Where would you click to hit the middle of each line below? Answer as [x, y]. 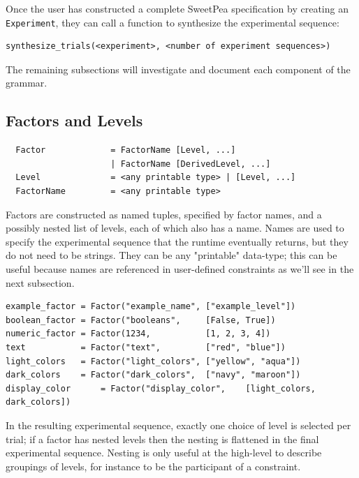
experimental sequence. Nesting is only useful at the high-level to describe [164, 453]
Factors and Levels [74, 120]
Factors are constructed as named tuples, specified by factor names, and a [164, 214]
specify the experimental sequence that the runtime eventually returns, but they [177, 241]
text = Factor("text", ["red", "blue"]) [146, 347]
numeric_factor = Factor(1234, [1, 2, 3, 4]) [138, 334]
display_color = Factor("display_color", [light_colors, [161, 388]
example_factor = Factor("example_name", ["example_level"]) [151, 307]
